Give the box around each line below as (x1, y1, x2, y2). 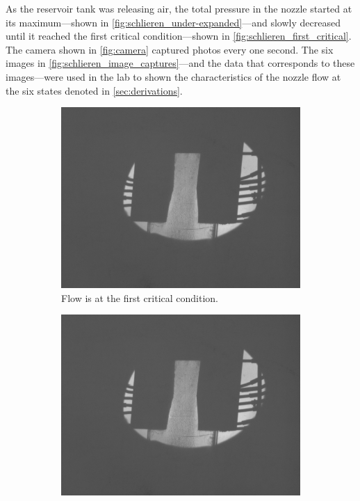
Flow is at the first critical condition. (61, 290, 218, 305)
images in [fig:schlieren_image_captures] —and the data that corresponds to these (6, 56, 355, 70)
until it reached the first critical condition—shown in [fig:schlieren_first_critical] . (6, 29, 352, 43)
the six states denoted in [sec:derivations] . (6, 83, 183, 97)
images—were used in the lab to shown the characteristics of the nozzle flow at (6, 69, 341, 83)
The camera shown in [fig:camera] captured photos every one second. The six (6, 42, 334, 56)
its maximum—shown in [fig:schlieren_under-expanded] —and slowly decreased (6, 15, 341, 29)
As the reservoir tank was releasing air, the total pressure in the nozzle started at (6, 1, 352, 15)
